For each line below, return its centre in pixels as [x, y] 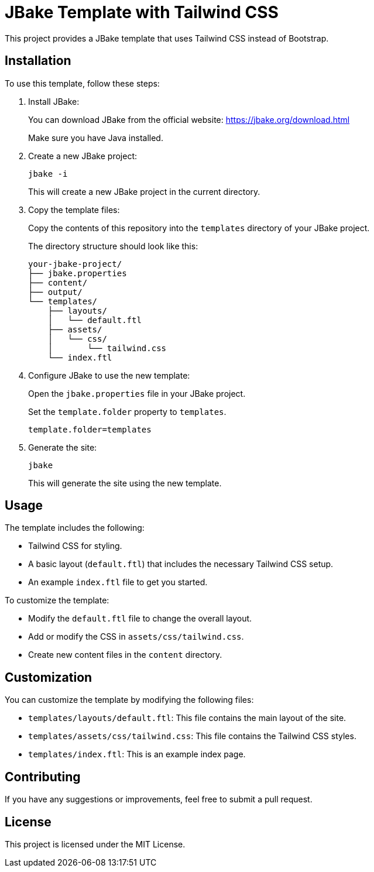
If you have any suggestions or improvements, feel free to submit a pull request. [159, 799]
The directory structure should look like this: [113, 246]
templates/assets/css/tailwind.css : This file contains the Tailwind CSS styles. [192, 736]
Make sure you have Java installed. [96, 138]
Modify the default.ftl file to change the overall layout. [140, 619]
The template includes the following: [75, 528]
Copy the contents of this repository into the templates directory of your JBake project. [199, 228]
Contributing [43, 777]
